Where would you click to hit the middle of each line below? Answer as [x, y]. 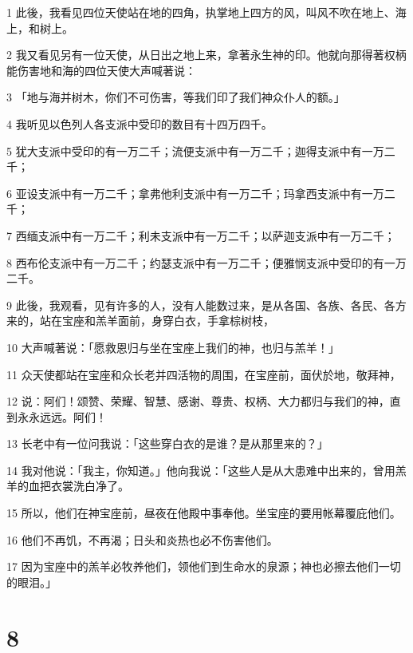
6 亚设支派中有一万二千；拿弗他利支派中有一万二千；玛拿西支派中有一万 [195, 193]
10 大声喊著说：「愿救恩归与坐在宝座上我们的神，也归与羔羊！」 [173, 347]
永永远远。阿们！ [62, 416]
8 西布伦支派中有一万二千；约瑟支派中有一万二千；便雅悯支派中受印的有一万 [206, 262]
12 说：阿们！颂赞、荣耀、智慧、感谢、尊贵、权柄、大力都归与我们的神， [198, 401]
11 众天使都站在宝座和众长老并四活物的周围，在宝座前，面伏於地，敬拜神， [204, 374]
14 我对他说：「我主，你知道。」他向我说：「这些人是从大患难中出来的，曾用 [201, 470]
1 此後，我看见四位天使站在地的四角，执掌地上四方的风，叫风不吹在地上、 [201, 12]
